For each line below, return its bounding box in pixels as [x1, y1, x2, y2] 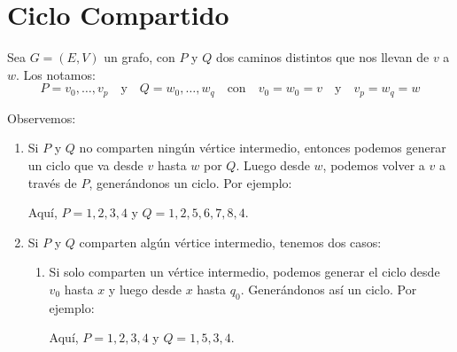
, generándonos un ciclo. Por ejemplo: [89, 173, 292, 192]
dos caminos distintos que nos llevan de [215, 48, 430, 66]
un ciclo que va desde [27, 155, 143, 174]
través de [27, 173, 77, 192]
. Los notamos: [16, 65, 96, 83]
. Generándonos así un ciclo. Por [240, 279, 417, 298]
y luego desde [108, 279, 182, 298]
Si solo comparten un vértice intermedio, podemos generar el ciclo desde [49, 262, 440, 281]
